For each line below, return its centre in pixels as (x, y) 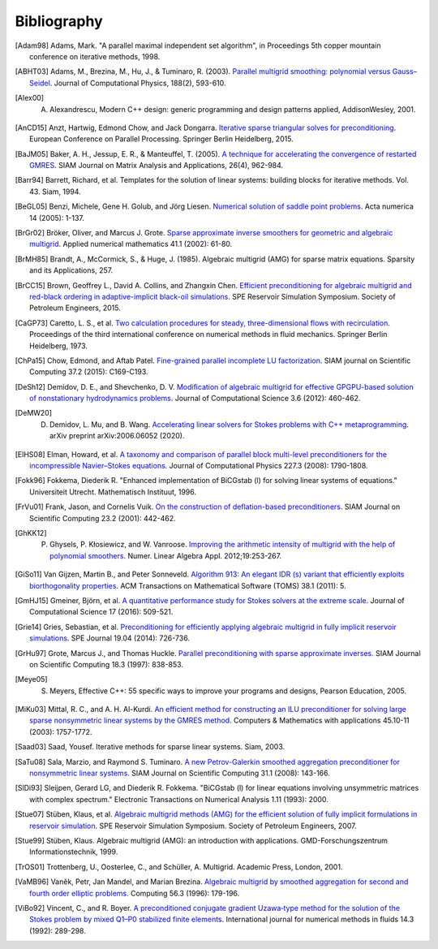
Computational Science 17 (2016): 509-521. (101, 612)
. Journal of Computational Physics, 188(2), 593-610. (138, 83)
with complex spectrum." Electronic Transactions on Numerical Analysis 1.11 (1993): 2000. (179, 799)
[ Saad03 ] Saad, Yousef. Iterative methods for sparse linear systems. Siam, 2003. (150, 747)
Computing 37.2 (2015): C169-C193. (89, 372)
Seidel (40, 83)
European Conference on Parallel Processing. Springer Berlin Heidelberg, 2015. (161, 139)
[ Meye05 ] (31, 679)
